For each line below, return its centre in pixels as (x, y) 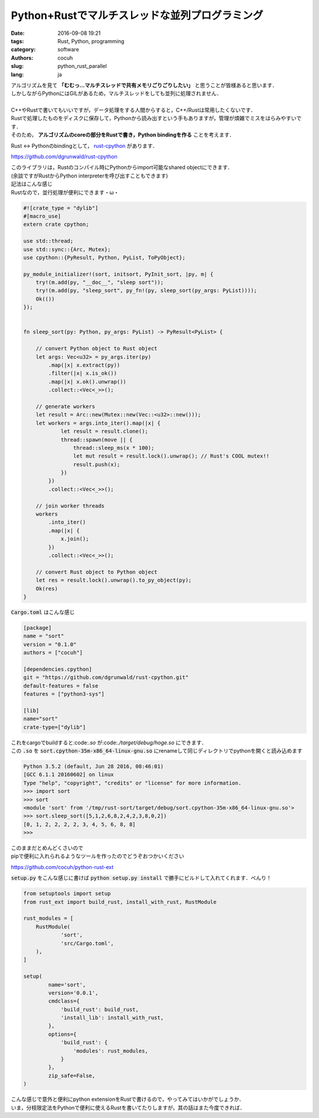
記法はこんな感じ (32, 184)
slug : (17, 66)
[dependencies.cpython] (58, 669)
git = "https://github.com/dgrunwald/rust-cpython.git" (106, 678)
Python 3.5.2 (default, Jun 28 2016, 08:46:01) (93, 766)
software (68, 50)
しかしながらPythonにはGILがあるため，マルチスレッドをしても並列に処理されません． (116, 93)
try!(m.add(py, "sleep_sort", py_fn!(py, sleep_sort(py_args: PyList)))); (146, 291)
